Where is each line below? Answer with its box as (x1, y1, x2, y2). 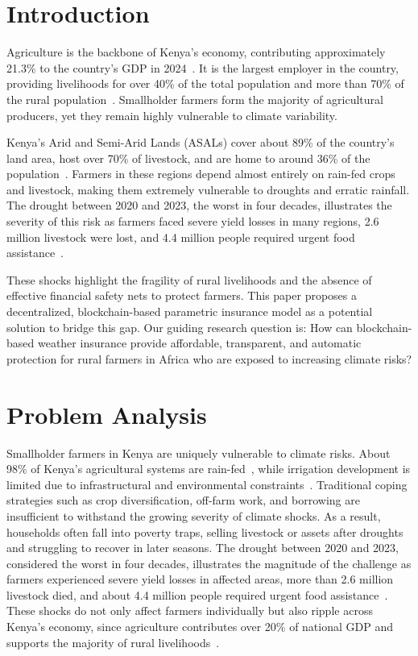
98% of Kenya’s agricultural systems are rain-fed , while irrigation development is (6, 460, 411, 477)
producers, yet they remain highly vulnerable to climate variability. (6, 106, 337, 123)
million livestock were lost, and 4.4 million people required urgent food (6, 228, 355, 245)
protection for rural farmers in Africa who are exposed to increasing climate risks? (6, 350, 412, 367)
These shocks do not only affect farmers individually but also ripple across (6, 602, 373, 619)
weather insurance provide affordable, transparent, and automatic (37, 334, 362, 351)
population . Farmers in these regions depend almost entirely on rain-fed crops (6, 165, 395, 182)
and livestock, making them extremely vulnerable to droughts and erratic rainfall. (6, 181, 410, 197)
